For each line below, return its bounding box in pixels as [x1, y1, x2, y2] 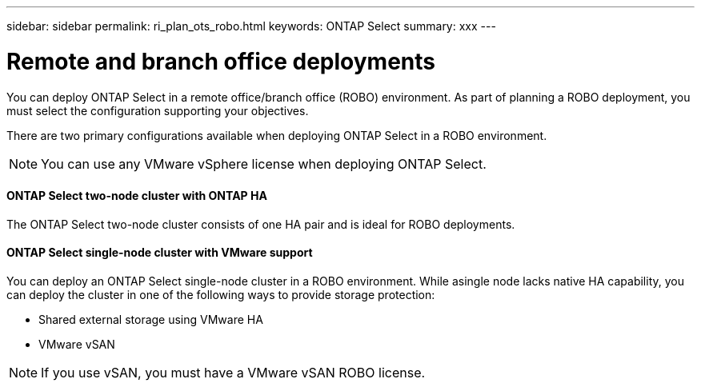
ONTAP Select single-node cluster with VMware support [6, 245, 313, 260]
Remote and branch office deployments [6, 47, 435, 75]
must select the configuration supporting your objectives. [6, 103, 309, 118]
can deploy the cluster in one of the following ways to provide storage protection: [6, 287, 435, 301]
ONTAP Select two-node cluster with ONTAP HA [6, 189, 267, 203]
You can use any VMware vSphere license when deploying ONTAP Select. [41, 155, 487, 172]
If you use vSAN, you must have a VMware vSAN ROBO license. [41, 364, 426, 381]
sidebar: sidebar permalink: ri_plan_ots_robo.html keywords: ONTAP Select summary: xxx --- [6, 19, 496, 33]
